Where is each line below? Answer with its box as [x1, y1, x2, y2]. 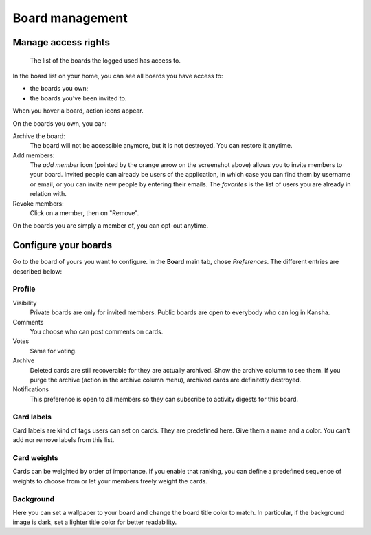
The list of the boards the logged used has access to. [30, 56, 181, 65]
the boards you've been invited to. [30, 94, 127, 102]
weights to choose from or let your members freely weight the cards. [12, 477, 207, 485]
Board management [12, 10, 128, 25]
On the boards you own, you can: [12, 119, 107, 127]
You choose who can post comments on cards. [30, 327, 164, 336]
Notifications [12, 385, 49, 393]
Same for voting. [30, 347, 77, 355]
